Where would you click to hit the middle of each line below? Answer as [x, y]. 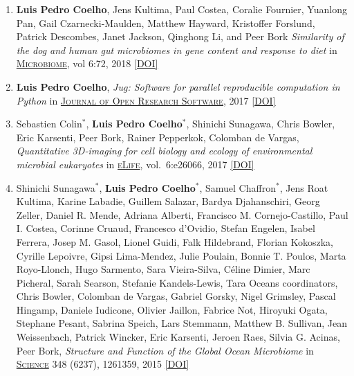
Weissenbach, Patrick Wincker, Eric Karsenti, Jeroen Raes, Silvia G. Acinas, [178, 337]
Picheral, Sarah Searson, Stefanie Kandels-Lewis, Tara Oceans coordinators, [177, 282]
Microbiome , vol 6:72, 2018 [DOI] [87, 63]
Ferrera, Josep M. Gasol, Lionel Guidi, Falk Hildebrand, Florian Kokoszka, [175, 241]
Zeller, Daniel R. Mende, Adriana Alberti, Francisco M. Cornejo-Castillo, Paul [182, 214]
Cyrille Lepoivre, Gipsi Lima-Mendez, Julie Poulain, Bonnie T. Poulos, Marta [181, 255]
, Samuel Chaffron [237, 187]
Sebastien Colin [49, 124]
